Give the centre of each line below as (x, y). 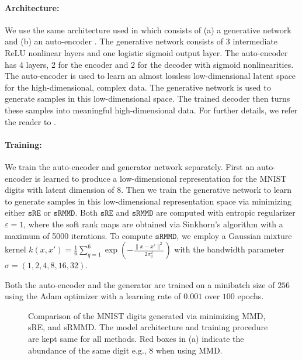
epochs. (251, 296)
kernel (15, 249)
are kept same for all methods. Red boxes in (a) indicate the (136, 339)
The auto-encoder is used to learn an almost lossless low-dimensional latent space (150, 76)
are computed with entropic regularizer (226, 212)
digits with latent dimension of (60, 190)
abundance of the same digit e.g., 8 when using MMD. (125, 350)
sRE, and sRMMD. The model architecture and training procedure (148, 327)
